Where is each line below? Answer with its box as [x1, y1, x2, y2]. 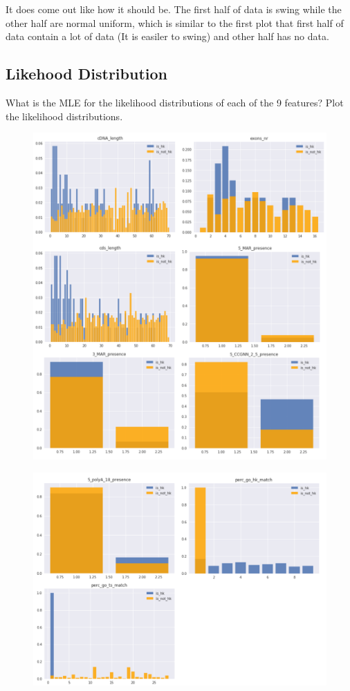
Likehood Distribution [6, 63, 167, 84]
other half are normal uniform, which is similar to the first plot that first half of [6, 15, 344, 30]
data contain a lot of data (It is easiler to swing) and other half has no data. [6, 29, 329, 44]
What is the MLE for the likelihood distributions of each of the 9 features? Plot [6, 95, 344, 109]
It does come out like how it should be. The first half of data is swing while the [6, 2, 342, 16]
